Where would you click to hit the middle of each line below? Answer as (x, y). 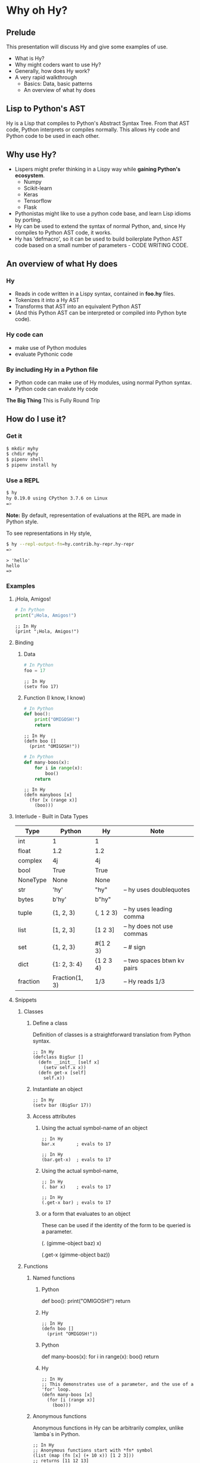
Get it (14, 436)
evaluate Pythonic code (44, 354)
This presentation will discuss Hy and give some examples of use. (87, 47)
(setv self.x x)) (65, 1068)
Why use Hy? (31, 155)
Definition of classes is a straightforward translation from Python (112, 1035)
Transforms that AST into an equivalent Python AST (78, 307)
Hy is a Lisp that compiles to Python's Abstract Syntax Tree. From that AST (98, 123)
